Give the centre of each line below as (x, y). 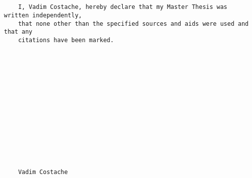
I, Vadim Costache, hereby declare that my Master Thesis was (123, 7)
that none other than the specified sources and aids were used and (133, 24)
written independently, (43, 15)
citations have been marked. (66, 40)
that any (18, 32)
